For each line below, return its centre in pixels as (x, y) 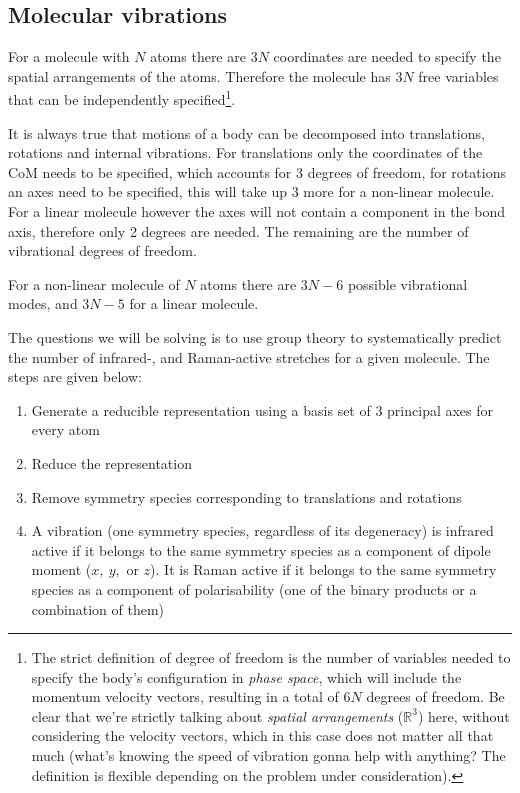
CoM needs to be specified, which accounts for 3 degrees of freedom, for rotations (257, 171)
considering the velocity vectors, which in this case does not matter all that (262, 735)
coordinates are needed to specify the (387, 56)
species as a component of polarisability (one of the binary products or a (254, 588)
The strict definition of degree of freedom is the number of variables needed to (271, 657)
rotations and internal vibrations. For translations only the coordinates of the (245, 152)
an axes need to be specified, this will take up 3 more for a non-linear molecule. (251, 191)
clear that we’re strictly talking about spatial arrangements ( (217, 715)
